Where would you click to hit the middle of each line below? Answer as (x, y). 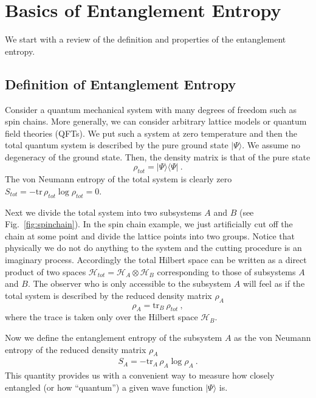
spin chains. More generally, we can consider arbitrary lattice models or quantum (156, 121)
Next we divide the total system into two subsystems (103, 212)
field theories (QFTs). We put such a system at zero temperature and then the (151, 133)
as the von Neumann (273, 338)
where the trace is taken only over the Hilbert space (101, 317)
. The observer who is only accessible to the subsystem (129, 283)
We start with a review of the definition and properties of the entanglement (146, 39)
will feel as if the (274, 283)
